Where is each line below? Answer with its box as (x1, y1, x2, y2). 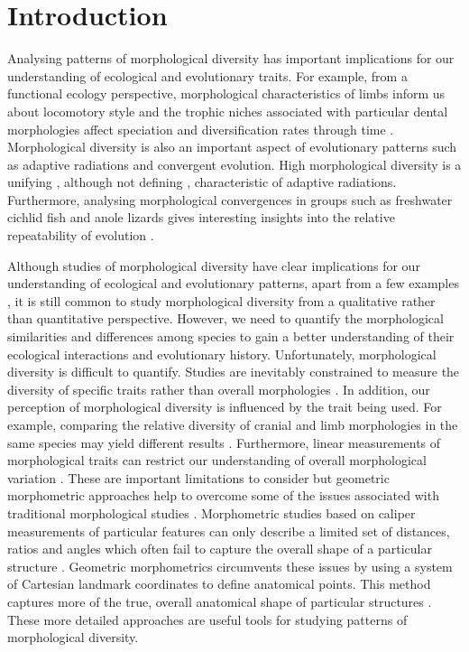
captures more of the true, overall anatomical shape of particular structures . (7, 591, 432, 610)
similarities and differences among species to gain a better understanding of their (7, 327, 455, 346)
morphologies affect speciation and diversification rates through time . (7, 119, 394, 138)
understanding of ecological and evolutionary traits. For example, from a (7, 66, 408, 85)
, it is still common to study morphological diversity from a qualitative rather (7, 291, 436, 310)
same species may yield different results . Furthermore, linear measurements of (7, 433, 441, 452)
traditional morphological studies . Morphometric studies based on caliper (7, 503, 416, 522)
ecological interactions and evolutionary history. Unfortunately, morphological (7, 344, 437, 363)
